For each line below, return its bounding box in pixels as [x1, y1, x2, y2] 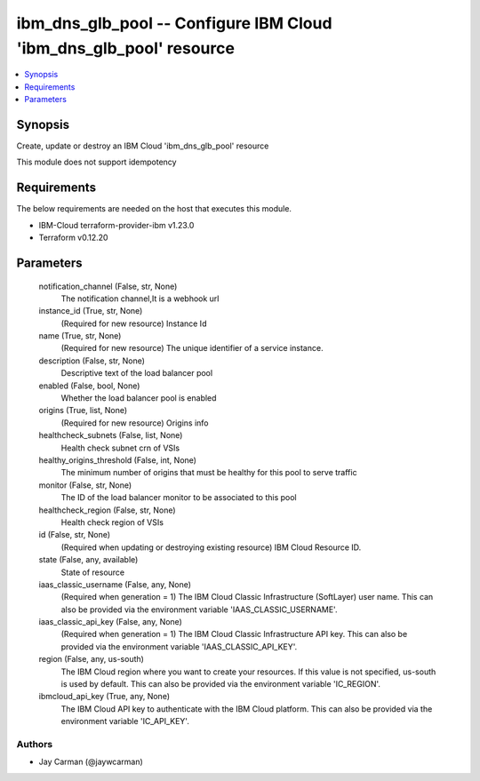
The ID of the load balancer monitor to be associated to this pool [60, 492, 297, 503]
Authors [16, 737, 53, 750]
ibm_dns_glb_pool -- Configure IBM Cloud [16, 13, 332, 33]
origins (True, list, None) [38, 405, 128, 416]
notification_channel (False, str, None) [38, 281, 178, 291]
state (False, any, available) [38, 554, 139, 565]
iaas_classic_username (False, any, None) [38, 578, 191, 590]
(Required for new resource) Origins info [60, 418, 209, 428]
